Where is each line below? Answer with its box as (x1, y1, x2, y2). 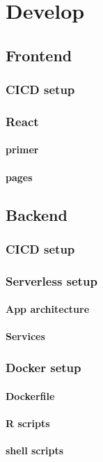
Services (6, 329, 45, 344)
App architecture (6, 302, 90, 316)
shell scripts (6, 442, 64, 457)
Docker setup (6, 358, 81, 376)
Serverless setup (6, 272, 97, 289)
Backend (6, 203, 68, 225)
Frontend (6, 44, 72, 66)
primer (6, 142, 39, 157)
